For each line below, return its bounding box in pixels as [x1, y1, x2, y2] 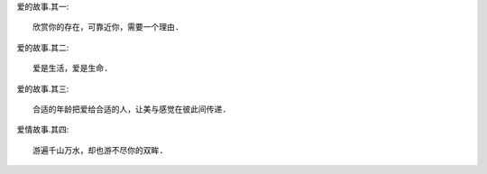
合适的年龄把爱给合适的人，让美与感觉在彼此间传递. [32, 104, 227, 114]
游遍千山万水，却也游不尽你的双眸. [32, 145, 164, 155]
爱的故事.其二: [16, 41, 69, 53]
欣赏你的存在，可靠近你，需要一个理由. [32, 23, 180, 32]
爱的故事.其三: [16, 83, 69, 94]
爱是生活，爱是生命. [32, 63, 109, 74]
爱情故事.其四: [16, 124, 69, 135]
